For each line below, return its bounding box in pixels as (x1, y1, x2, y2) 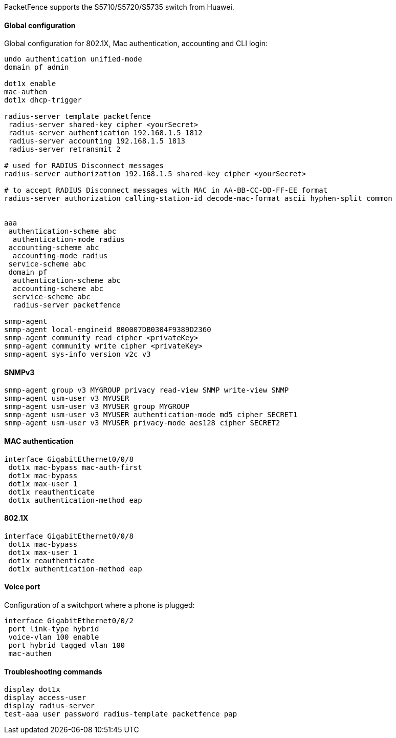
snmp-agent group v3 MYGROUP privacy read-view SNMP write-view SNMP (4, 386, 289, 395)
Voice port (4, 582, 40, 591)
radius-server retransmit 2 (8, 145, 121, 154)
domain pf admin (4, 63, 69, 72)
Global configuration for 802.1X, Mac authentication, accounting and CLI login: (4, 39, 268, 48)
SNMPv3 (4, 367, 35, 377)
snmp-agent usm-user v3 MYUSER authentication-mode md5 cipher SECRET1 (4, 411, 298, 419)
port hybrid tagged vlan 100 (8, 641, 125, 650)
